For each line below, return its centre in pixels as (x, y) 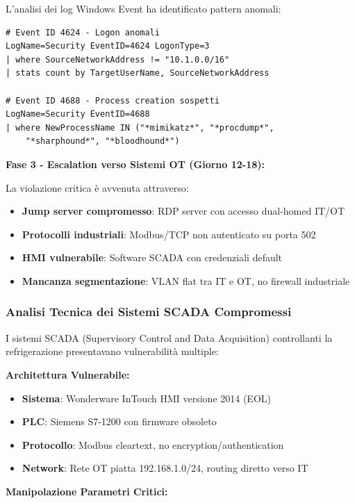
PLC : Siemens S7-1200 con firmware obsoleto (119, 421)
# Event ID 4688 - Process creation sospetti (113, 100)
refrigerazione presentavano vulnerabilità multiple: (112, 351)
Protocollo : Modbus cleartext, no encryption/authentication (153, 444)
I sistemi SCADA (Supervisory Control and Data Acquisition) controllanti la (169, 337)
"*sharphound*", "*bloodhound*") (102, 141)
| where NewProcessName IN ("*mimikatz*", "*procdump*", (140, 127)
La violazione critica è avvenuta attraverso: (97, 187)
